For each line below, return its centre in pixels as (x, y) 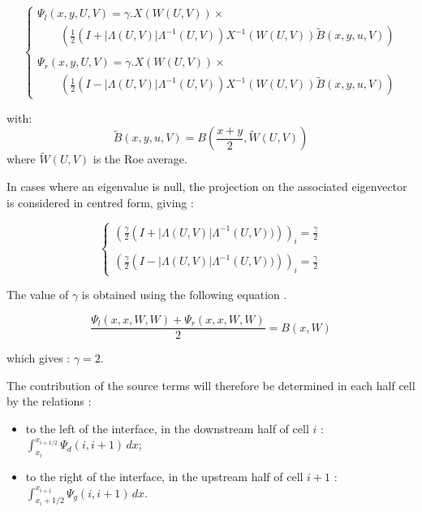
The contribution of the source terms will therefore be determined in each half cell (211, 385)
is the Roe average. (140, 159)
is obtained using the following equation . (184, 295)
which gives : (39, 358)
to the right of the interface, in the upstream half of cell (164, 476)
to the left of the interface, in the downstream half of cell (167, 428)
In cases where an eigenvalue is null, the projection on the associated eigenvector (207, 187)
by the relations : (49, 401)
